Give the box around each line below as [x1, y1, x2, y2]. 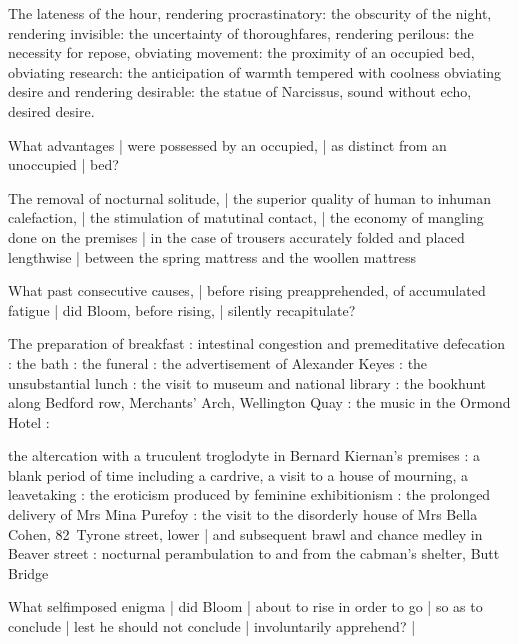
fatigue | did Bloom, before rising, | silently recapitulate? [8, 299, 356, 320]
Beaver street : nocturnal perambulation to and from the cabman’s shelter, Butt [8, 543, 500, 564]
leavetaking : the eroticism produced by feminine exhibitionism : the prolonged [8, 484, 491, 505]
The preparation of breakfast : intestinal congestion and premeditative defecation [8, 333, 506, 354]
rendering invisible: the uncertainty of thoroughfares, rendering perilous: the [8, 22, 474, 43]
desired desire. [8, 100, 95, 121]
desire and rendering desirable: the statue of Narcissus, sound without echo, [8, 81, 472, 102]
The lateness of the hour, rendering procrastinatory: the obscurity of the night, [8, 3, 492, 23]
